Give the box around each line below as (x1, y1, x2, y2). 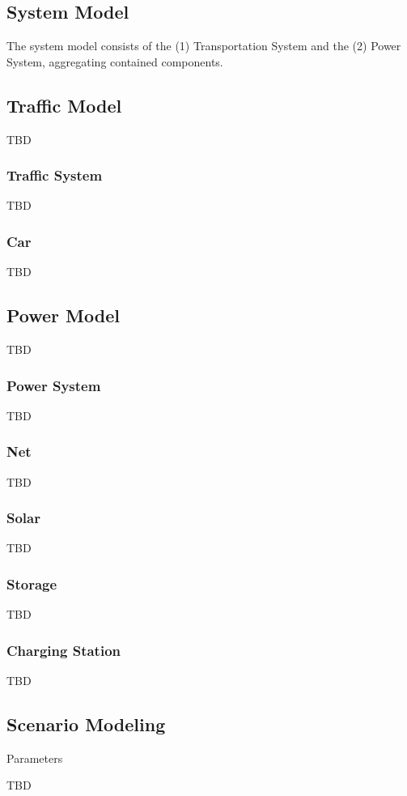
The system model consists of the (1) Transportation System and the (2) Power (6, 37, 401, 54)
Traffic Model (6, 92, 122, 117)
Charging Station (6, 640, 121, 660)
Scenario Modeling (6, 712, 166, 737)
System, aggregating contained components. (6, 53, 223, 70)
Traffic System (6, 165, 103, 185)
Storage (6, 573, 57, 594)
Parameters (6, 749, 63, 766)
